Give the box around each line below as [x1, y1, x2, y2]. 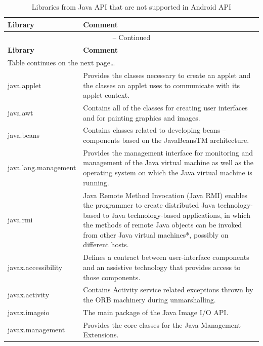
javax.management [8, 324, 65, 335]
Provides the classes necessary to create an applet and [83, 69, 251, 80]
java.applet [8, 80, 41, 90]
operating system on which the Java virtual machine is [83, 167, 252, 178]
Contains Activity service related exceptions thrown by [83, 284, 253, 295]
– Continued [112, 32, 151, 43]
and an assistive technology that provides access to [83, 261, 241, 272]
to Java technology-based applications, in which [103, 209, 250, 220]
